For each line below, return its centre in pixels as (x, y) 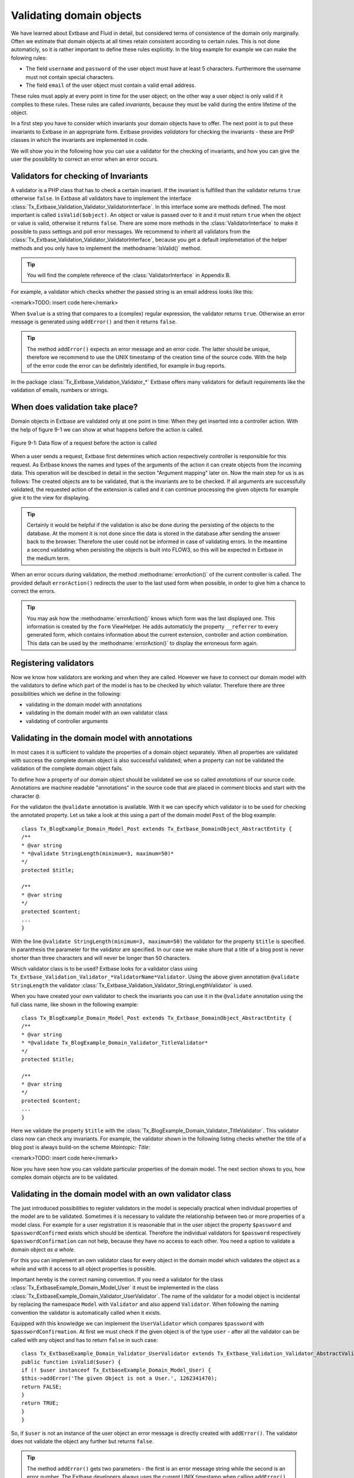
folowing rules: (29, 58)
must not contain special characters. (70, 77)
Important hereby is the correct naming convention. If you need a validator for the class (117, 1279)
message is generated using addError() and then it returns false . (94, 322)
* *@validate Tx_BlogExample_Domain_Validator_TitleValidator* (115, 1043)
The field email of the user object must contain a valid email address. (111, 85)
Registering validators (53, 663)
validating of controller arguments (67, 721)
